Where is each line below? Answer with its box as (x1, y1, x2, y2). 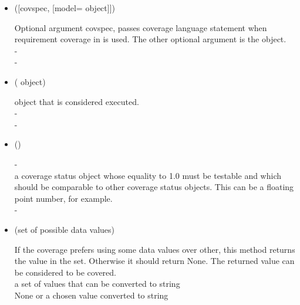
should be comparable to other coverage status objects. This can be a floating (14, 181, 294, 193)
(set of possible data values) (14, 223, 115, 235)
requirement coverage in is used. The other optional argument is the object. (14, 33, 286, 45)
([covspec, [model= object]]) (14, 2, 115, 13)
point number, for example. (14, 192, 113, 204)
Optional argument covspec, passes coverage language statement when (14, 21, 267, 33)
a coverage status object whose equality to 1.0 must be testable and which (14, 169, 281, 181)
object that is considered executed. (14, 95, 139, 107)
